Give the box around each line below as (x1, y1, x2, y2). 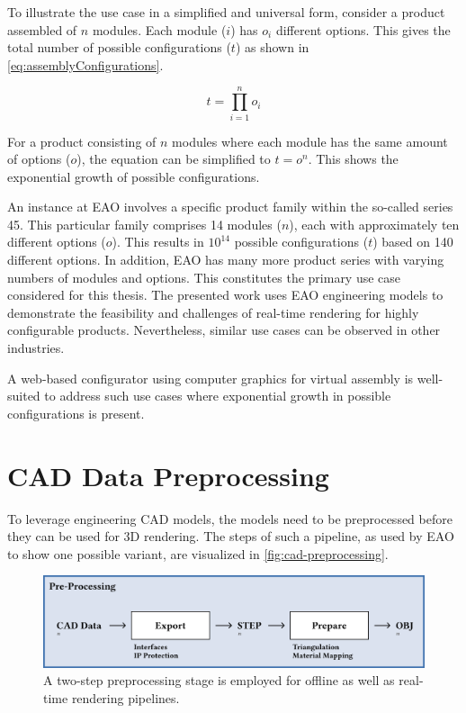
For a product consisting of (7, 131, 157, 150)
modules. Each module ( (92, 20, 227, 39)
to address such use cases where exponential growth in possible (44, 386, 391, 405)
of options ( (7, 149, 71, 168)
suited (7, 386, 40, 405)
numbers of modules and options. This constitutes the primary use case (7, 267, 401, 286)
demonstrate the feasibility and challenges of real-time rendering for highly (7, 302, 419, 321)
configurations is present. (7, 403, 145, 422)
